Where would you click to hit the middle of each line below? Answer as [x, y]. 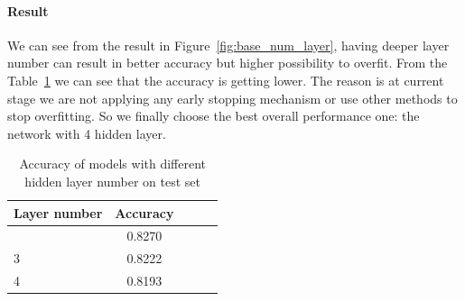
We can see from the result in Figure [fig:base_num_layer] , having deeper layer [228, 45]
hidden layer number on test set [113, 181]
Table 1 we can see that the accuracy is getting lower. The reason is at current [226, 80]
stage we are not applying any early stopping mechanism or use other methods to [232, 98]
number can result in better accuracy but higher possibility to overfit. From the [228, 63]
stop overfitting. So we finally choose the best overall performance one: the [214, 116]
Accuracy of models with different [113, 164]
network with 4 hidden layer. [87, 133]
